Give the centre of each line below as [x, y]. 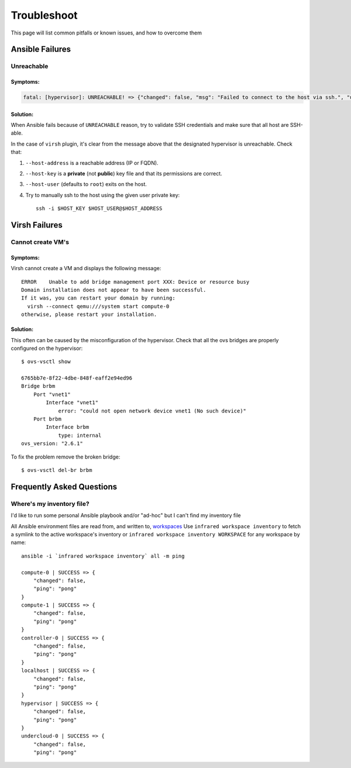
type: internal [80, 435]
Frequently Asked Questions [64, 486]
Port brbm [47, 419]
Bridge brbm [38, 386]
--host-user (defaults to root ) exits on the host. [86, 184]
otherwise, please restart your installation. [89, 315]
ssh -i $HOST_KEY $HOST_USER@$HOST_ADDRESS [99, 209]
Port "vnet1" [52, 394]
